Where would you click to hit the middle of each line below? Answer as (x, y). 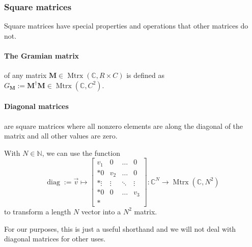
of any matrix (25, 75)
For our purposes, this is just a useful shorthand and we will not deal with (120, 228)
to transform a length (38, 211)
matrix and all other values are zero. (61, 136)
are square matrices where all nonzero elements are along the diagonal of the (124, 126)
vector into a (101, 211)
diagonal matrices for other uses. (55, 239)
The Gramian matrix (42, 56)
